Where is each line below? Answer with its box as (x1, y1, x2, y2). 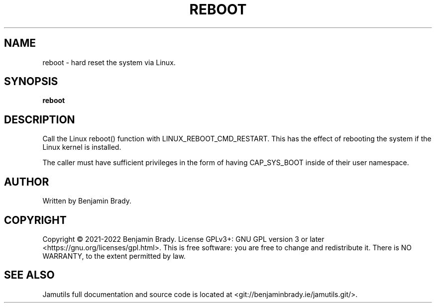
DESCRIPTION (4, 113, 75, 126)
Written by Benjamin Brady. (42, 197, 131, 205)
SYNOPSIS (4, 75, 58, 88)
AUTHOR (4, 175, 49, 188)
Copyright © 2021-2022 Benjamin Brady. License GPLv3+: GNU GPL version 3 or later (42, 234, 325, 243)
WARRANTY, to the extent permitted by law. (42, 251, 186, 260)
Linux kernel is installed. (42, 143, 121, 152)
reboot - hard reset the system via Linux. (42, 58, 176, 67)
